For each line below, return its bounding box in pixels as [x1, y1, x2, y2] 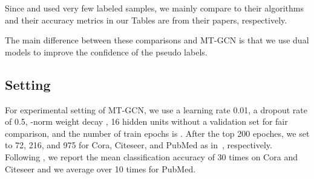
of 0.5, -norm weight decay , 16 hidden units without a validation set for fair [5, 115, 288, 128]
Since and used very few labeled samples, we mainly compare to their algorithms [5, 2, 304, 14]
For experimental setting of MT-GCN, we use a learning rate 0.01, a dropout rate [5, 103, 308, 116]
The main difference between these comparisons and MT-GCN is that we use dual [5, 34, 309, 46]
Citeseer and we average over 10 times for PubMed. [5, 162, 196, 175]
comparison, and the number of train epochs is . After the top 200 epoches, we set [5, 127, 310, 139]
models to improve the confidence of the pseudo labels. [5, 45, 208, 58]
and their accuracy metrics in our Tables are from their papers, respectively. [5, 13, 287, 26]
